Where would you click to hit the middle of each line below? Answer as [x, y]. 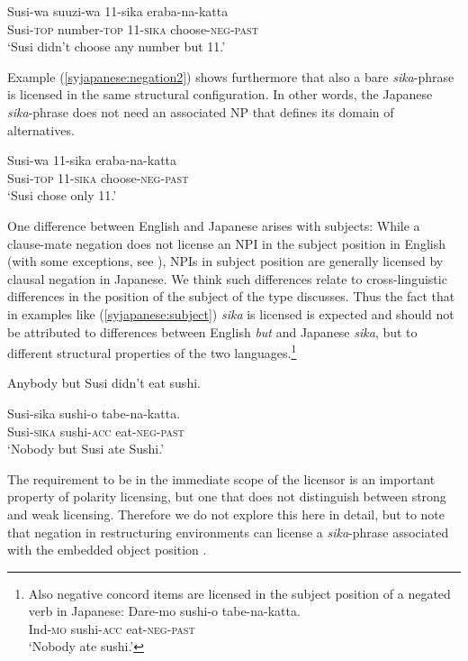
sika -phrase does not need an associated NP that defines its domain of [201, 111]
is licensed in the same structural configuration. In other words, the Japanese [220, 94]
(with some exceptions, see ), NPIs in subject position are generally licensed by [225, 261]
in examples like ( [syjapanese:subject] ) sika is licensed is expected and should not [231, 313]
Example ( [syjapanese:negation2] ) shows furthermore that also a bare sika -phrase [231, 76]
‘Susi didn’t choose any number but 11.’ [117, 46]
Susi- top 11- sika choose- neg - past [98, 177]
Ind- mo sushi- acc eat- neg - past [112, 628]
